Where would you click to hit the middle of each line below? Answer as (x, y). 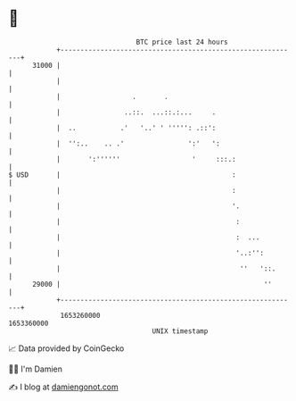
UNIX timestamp (180, 331)
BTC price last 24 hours (182, 42)
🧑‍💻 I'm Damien (36, 369)
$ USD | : (123, 175)
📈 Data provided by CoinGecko (66, 348)
